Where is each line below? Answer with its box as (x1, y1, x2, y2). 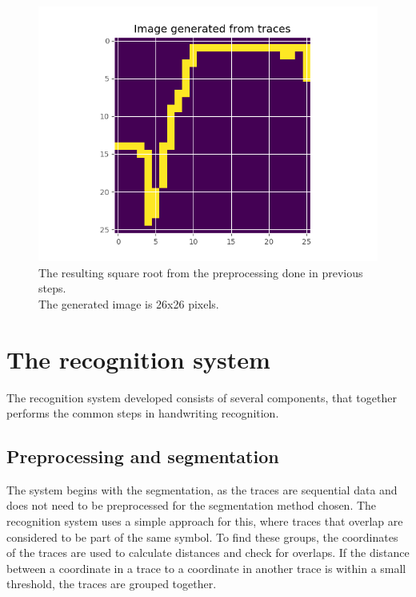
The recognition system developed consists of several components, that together (6, 389, 397, 405)
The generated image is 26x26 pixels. (38, 295, 219, 312)
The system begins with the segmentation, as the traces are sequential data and (6, 481, 398, 498)
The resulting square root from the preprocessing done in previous (38, 264, 363, 280)
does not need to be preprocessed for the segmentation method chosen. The (6, 497, 377, 514)
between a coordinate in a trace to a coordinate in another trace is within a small (6, 559, 406, 576)
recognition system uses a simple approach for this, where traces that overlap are (6, 513, 403, 530)
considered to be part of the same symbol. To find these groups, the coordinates (6, 528, 398, 545)
